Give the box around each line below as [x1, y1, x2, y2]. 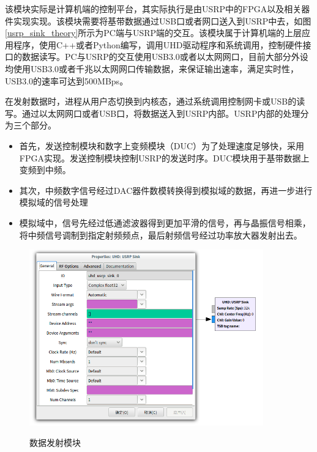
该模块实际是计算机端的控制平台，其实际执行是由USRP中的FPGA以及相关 [5, 2, 302, 15]
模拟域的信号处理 [19, 196, 88, 209]
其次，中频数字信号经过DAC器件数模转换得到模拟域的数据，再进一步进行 [19, 183, 313, 196]
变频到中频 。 [19, 163, 71, 176]
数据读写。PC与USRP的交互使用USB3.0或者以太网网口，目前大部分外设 [21, 50, 308, 63]
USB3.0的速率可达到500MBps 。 [5, 74, 129, 87]
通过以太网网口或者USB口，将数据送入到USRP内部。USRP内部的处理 [21, 106, 300, 119]
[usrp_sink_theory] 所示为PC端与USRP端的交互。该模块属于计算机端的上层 [5, 26, 302, 39]
